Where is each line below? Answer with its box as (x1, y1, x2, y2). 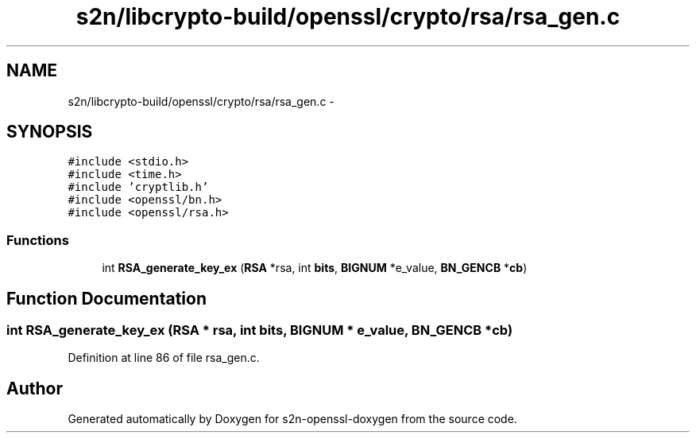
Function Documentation (6, 288, 207, 309)
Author (6, 378, 63, 398)
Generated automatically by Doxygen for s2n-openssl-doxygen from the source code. (68, 412, 517, 426)
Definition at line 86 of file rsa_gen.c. (68, 351, 260, 365)
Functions (6, 231, 69, 248)
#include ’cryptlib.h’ (68, 181, 209, 194)
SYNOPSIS (6, 122, 93, 142)
